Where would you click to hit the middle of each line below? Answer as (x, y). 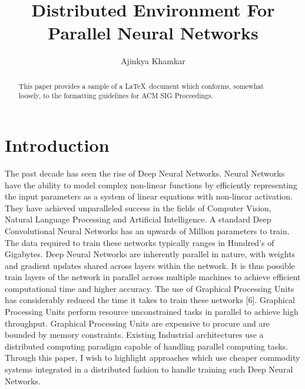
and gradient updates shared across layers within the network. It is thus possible (150, 265)
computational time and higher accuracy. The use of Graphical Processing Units (150, 288)
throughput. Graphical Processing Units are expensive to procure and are (137, 323)
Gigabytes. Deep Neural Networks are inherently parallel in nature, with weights (150, 254)
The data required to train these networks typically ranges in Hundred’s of (140, 242)
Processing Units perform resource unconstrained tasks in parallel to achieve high (152, 312)
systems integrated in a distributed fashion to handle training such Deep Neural (149, 369)
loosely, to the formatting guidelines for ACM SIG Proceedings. (116, 96)
